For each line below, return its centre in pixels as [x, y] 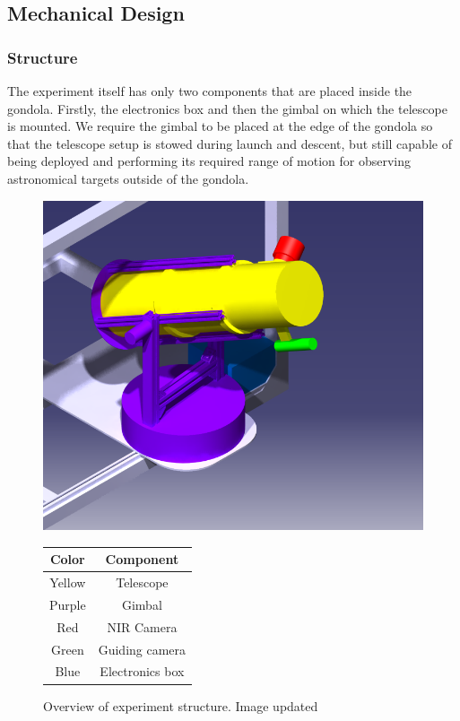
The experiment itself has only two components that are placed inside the [210, 91]
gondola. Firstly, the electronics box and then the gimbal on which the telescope [227, 108]
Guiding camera [142, 649]
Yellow [68, 582]
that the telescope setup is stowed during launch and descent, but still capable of [230, 143]
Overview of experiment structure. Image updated [181, 705]
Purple [68, 604]
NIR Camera [142, 626]
